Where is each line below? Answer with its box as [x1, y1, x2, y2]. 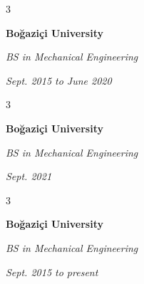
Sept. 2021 [6, 169, 52, 184]
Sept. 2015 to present [6, 264, 98, 279]
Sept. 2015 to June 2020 [6, 73, 112, 88]
